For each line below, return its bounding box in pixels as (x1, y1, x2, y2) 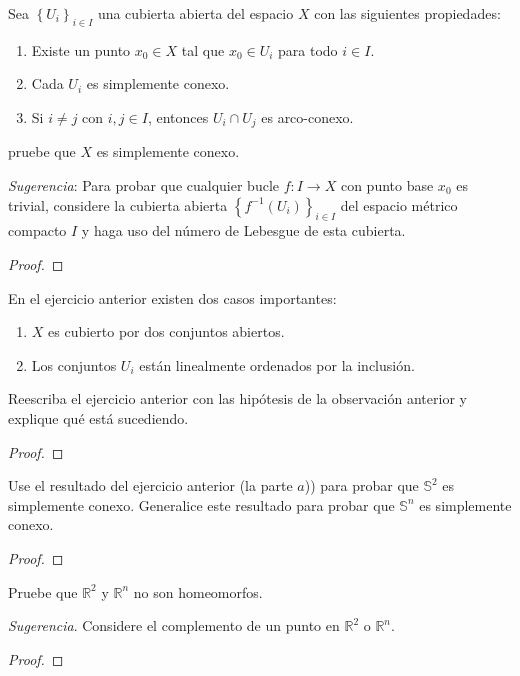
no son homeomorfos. (133, 581, 263, 602)
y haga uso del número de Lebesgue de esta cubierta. (81, 220, 406, 241)
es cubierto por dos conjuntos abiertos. (48, 321, 285, 342)
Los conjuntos (31, 354, 117, 375)
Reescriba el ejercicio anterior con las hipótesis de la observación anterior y (8, 388, 467, 409)
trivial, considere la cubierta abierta (8, 194, 228, 215)
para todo (278, 39, 338, 60)
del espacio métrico (340, 194, 458, 215)
